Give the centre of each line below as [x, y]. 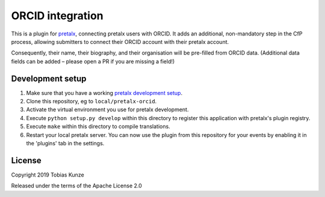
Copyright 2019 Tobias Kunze [48, 175]
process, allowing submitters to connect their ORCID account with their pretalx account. [120, 41]
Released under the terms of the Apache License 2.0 [77, 186]
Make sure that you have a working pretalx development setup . [104, 92]
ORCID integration [57, 16]
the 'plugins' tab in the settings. [65, 143]
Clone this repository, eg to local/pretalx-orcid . [91, 102]
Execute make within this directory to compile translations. [98, 127]
